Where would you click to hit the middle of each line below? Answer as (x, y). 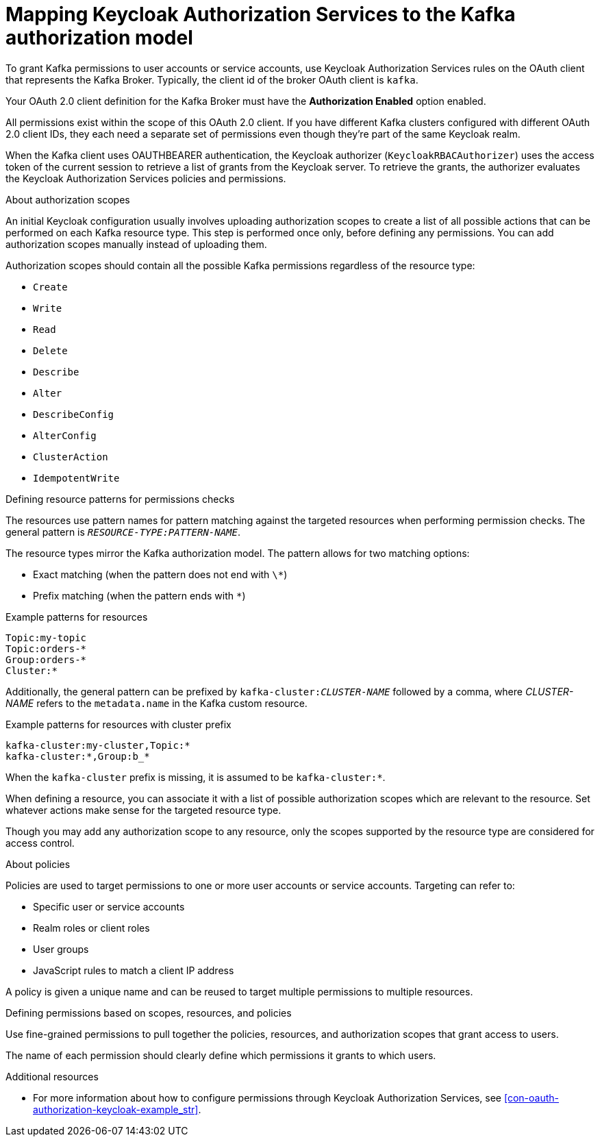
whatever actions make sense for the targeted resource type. (143, 810)
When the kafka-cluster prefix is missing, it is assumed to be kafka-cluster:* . (196, 777)
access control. (40, 843)
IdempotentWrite (76, 478)
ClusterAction (71, 457)
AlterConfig (65, 435)
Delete (50, 350)
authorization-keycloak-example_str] (116, 1109)
